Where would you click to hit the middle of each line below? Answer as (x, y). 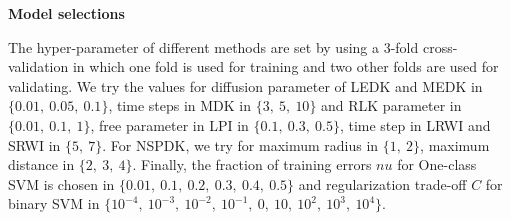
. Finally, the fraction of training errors (252, 164)
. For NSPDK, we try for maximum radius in (240, 144)
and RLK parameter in (391, 105)
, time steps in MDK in (180, 105)
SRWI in (34, 144)
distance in (41, 164)
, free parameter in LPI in (169, 124)
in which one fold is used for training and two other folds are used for (285, 66)
